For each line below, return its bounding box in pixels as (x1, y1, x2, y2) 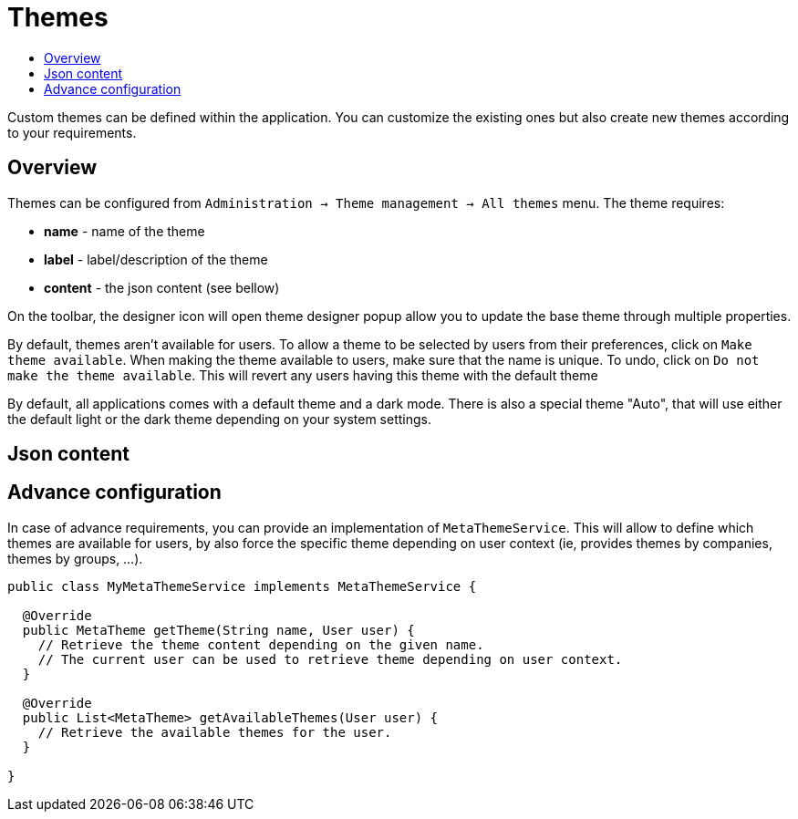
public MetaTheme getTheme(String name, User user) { (22, 622, 415, 638)
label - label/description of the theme (44, 251, 268, 267)
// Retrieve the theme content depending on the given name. (37, 637, 484, 652)
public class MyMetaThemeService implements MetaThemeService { (7, 578, 477, 594)
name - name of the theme (44, 223, 205, 239)
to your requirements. (7, 124, 137, 140)
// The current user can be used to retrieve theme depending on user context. (37, 651, 623, 667)
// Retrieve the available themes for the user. (37, 724, 392, 740)
